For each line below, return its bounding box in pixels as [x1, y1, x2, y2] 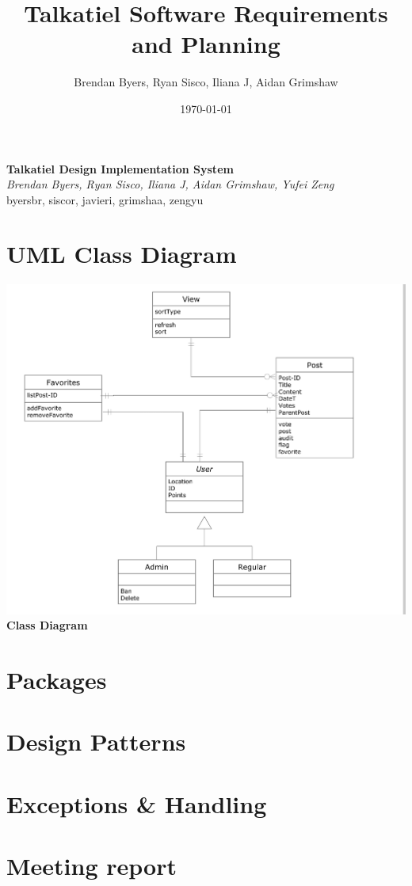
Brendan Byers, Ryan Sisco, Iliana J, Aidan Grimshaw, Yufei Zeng [6, 176, 334, 192]
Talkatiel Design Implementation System [6, 160, 234, 177]
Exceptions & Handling [6, 787, 267, 819]
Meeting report [6, 850, 177, 882]
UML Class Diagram [6, 238, 237, 270]
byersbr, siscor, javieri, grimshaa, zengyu [6, 191, 204, 207]
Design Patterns [6, 725, 186, 758]
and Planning [132, 28, 280, 60]
